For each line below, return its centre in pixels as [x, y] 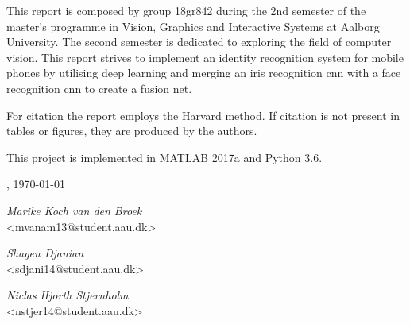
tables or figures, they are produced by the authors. [132, 131]
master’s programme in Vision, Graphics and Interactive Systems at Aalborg [193, 26]
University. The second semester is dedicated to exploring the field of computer [199, 42]
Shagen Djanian [45, 253]
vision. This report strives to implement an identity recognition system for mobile [205, 57]
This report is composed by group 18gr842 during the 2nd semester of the [186, 10]
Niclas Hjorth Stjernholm [68, 295]
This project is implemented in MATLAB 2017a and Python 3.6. [164, 157]
